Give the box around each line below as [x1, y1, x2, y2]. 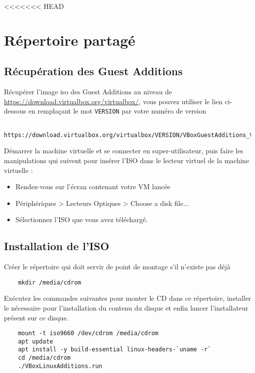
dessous [4, 106, 26, 116]
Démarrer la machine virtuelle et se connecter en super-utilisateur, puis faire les [4, 145, 244, 156]
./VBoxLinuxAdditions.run [18, 362, 102, 370]
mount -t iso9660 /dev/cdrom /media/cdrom [18, 330, 158, 337]
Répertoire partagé [4, 29, 135, 50]
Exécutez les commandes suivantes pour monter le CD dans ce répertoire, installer [4, 293, 251, 303]
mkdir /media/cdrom [18, 279, 81, 286]
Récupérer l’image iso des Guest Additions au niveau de [4, 86, 172, 97]
